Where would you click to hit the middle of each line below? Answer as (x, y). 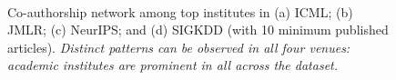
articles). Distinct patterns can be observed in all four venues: (179, 47)
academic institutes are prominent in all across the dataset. (173, 65)
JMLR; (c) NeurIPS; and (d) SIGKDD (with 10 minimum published (198, 30)
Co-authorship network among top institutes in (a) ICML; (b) (180, 11)
